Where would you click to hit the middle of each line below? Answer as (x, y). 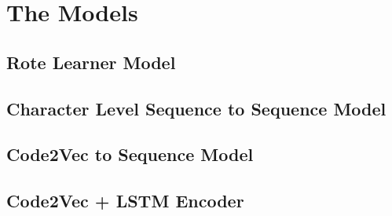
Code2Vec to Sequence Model (130, 154)
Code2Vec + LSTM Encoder (125, 201)
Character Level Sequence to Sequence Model (196, 108)
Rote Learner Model (91, 62)
